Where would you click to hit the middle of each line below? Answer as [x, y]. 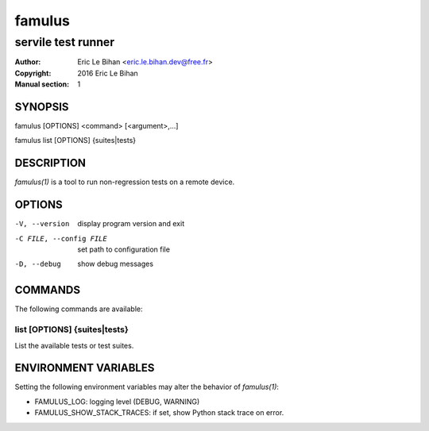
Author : [28, 62]
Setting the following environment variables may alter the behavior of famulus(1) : [147, 387]
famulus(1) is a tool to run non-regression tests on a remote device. [125, 182]
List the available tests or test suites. [74, 345]
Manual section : [42, 84]
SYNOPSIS [42, 107]
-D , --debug [38, 264]
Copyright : [33, 73]
